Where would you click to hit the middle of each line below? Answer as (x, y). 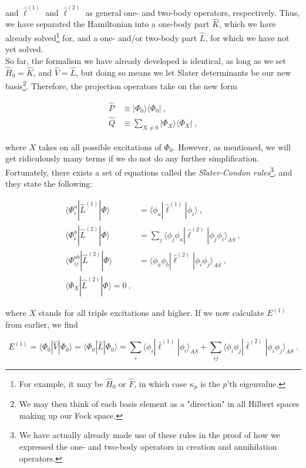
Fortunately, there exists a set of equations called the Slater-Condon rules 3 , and (149, 171)
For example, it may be (61, 383)
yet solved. (24, 49)
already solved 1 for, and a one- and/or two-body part (101, 37)
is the (210, 383)
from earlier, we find (42, 324)
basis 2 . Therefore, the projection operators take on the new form (121, 85)
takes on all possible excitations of (100, 147)
